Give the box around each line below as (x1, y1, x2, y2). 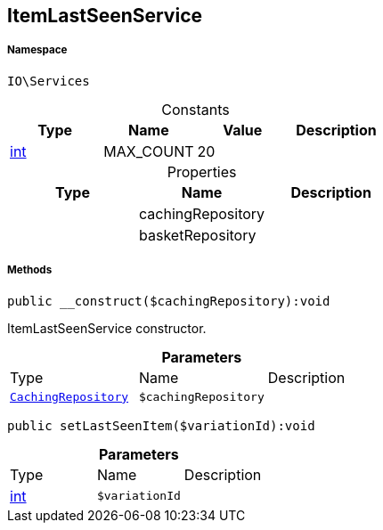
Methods (7, 264, 53, 277)
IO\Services (7, 73, 90, 88)
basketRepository (139, 225, 257, 244)
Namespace (7, 44, 68, 57)
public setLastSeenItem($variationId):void (7, 418, 315, 433)
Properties (167, 162, 237, 181)
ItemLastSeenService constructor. (7, 320, 207, 336)
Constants (161, 100, 230, 118)
